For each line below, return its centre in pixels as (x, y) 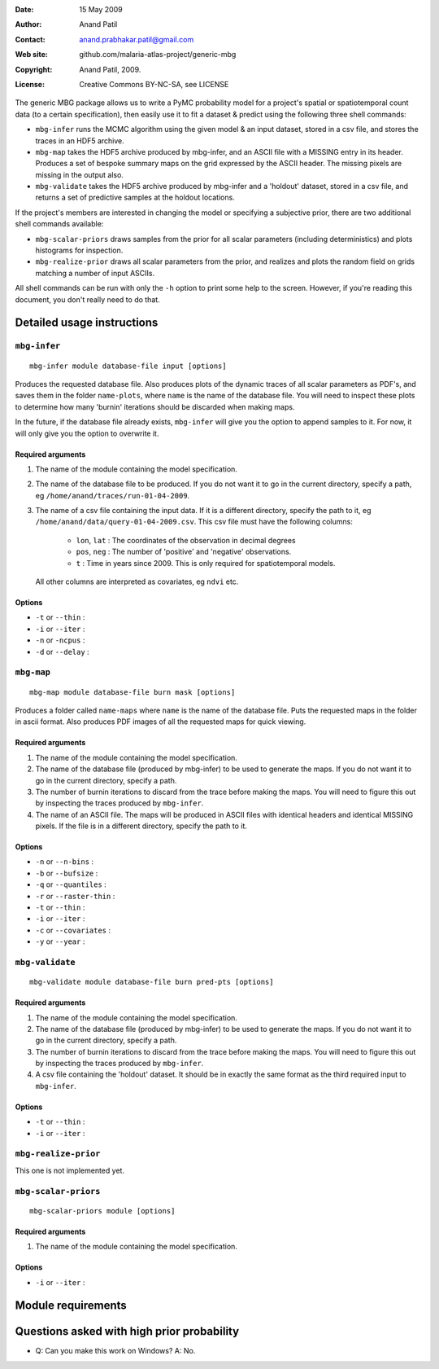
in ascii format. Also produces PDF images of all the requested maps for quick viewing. (161, 722)
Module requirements (71, 1306)
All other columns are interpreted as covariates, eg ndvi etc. (137, 581)
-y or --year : (60, 941)
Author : (28, 24)
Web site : (31, 55)
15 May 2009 (101, 9)
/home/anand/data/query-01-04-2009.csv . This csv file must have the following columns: (194, 522)
